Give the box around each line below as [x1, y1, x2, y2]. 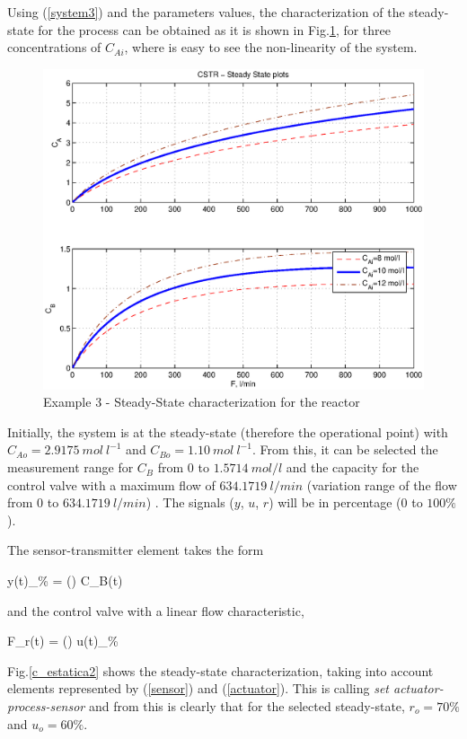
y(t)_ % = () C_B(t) [7, 571, 123, 590]
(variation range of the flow [306, 475, 457, 494]
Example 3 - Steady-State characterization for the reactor [43, 392, 360, 411]
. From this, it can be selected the [251, 440, 438, 459]
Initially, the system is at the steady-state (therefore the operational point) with [7, 422, 448, 441]
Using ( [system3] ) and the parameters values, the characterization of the [7, 3, 405, 21]
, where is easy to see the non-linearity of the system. [124, 38, 418, 57]
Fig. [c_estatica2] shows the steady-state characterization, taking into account [7, 661, 434, 680]
